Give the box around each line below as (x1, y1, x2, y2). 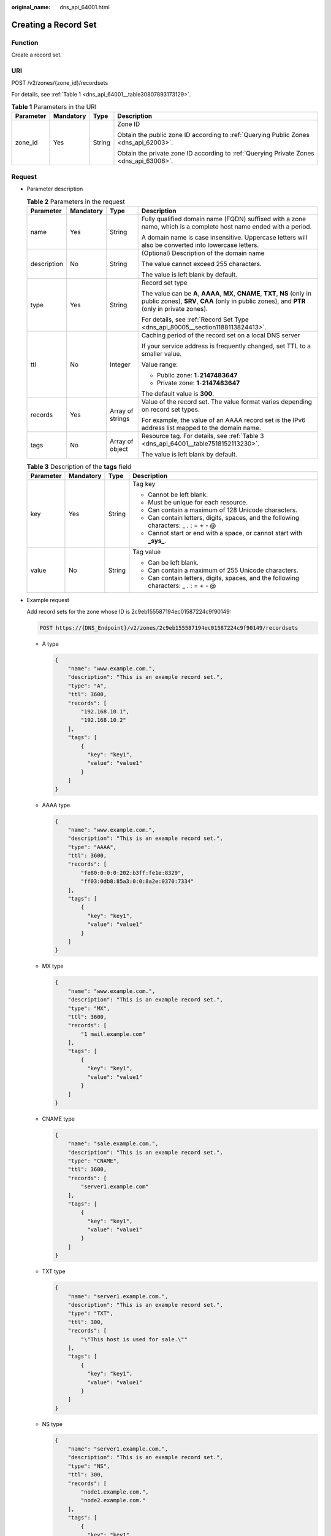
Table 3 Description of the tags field (26, 463, 132, 471)
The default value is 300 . (141, 389, 215, 398)
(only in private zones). (141, 304, 208, 313)
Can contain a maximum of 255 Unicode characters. (148, 566, 299, 574)
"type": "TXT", (67, 1310, 113, 1317)
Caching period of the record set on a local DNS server (141, 331, 300, 339)
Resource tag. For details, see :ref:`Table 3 (141, 431, 264, 440)
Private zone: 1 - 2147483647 (156, 378, 240, 387)
